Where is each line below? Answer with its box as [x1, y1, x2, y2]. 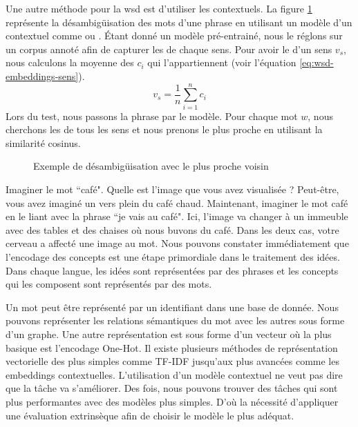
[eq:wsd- [299, 55, 334, 70]
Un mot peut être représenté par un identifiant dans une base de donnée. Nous [6, 299, 339, 314]
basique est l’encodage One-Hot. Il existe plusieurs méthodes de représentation [6, 340, 338, 355]
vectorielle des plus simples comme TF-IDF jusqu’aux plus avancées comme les [6, 354, 339, 368]
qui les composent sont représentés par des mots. [6, 277, 212, 291]
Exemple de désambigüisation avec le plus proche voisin [33, 159, 269, 173]
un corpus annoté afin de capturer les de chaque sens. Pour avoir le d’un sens [6, 41, 332, 56]
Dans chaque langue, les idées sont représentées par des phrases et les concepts [6, 263, 339, 277]
